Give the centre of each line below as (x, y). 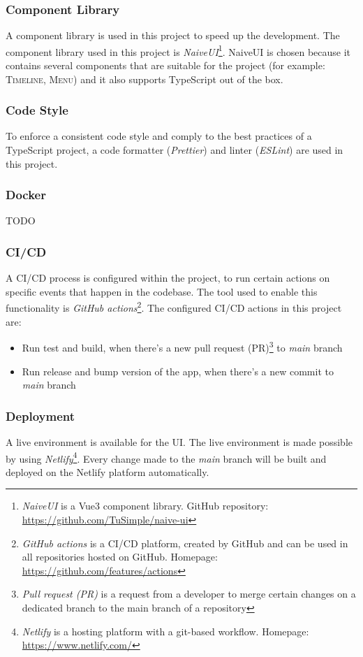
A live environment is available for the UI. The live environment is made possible (179, 441)
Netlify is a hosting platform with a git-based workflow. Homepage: (165, 631)
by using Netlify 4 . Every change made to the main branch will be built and (166, 457)
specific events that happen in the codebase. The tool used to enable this (162, 291)
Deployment (40, 416)
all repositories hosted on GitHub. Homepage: (120, 557)
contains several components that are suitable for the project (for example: (165, 65)
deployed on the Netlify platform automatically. (108, 471)
